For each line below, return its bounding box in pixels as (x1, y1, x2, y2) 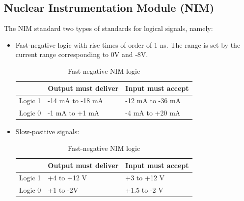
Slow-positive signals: (15, 126, 80, 137)
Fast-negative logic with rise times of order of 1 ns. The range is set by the (15, 39, 241, 50)
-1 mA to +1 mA (48, 108, 100, 118)
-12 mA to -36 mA (125, 95, 181, 106)
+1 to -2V (48, 185, 79, 195)
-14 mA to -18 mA (48, 95, 104, 106)
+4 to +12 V (48, 172, 87, 183)
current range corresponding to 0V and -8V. (15, 49, 148, 59)
